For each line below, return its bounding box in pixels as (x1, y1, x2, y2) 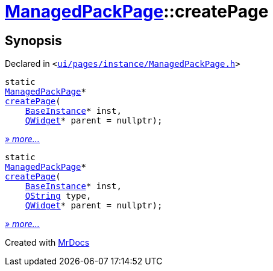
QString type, (25, 191, 92, 201)
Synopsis (5, 33, 62, 48)
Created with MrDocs (5, 237, 90, 248)
